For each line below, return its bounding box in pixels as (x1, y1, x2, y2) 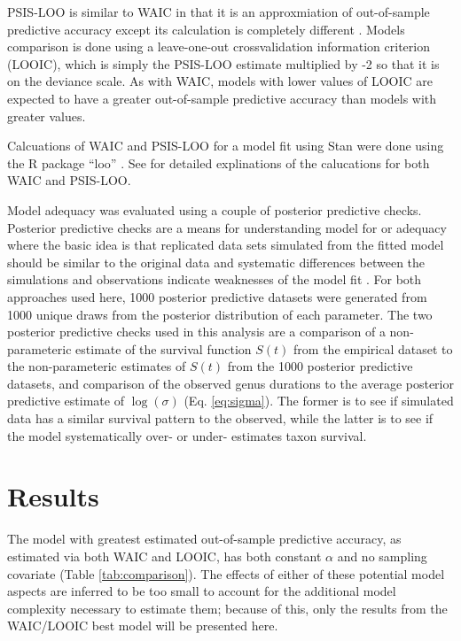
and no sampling (337, 546, 427, 565)
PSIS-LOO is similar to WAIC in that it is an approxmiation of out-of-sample (7, 3, 430, 20)
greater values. (7, 106, 86, 125)
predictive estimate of (7, 391, 124, 410)
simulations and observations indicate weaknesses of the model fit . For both (7, 270, 422, 289)
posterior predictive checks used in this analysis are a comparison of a (7, 322, 386, 341)
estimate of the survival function (75, 339, 252, 358)
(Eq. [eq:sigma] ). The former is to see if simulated (184, 391, 454, 410)
